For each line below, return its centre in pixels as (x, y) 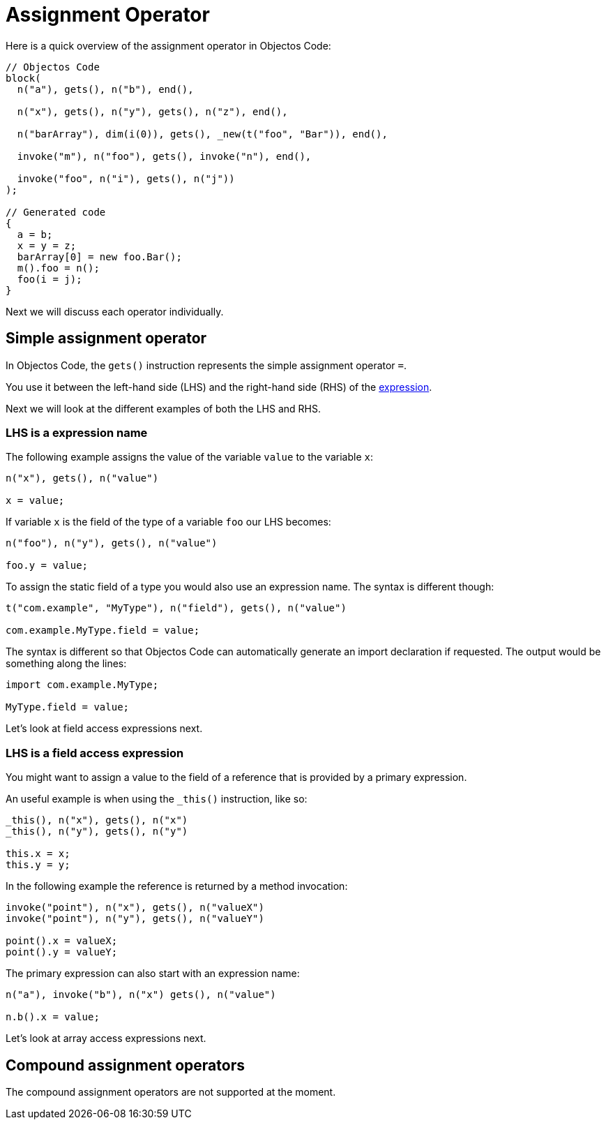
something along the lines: (66, 664)
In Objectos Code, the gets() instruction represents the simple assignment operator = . (206, 365)
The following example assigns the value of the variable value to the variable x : (189, 457)
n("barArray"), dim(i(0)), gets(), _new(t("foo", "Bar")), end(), (202, 134)
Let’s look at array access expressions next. (106, 1038)
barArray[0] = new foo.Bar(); (99, 256)
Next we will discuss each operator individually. (115, 311)
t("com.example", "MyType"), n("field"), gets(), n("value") (176, 608)
